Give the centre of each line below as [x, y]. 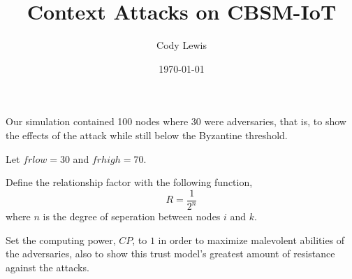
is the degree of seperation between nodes [132, 216]
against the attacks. [47, 267]
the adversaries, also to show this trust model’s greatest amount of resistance [170, 253]
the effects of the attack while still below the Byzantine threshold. [147, 135]
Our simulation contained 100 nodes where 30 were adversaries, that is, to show [176, 121]
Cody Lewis [182, 45]
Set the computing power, [61, 239]
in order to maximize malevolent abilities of [251, 239]
